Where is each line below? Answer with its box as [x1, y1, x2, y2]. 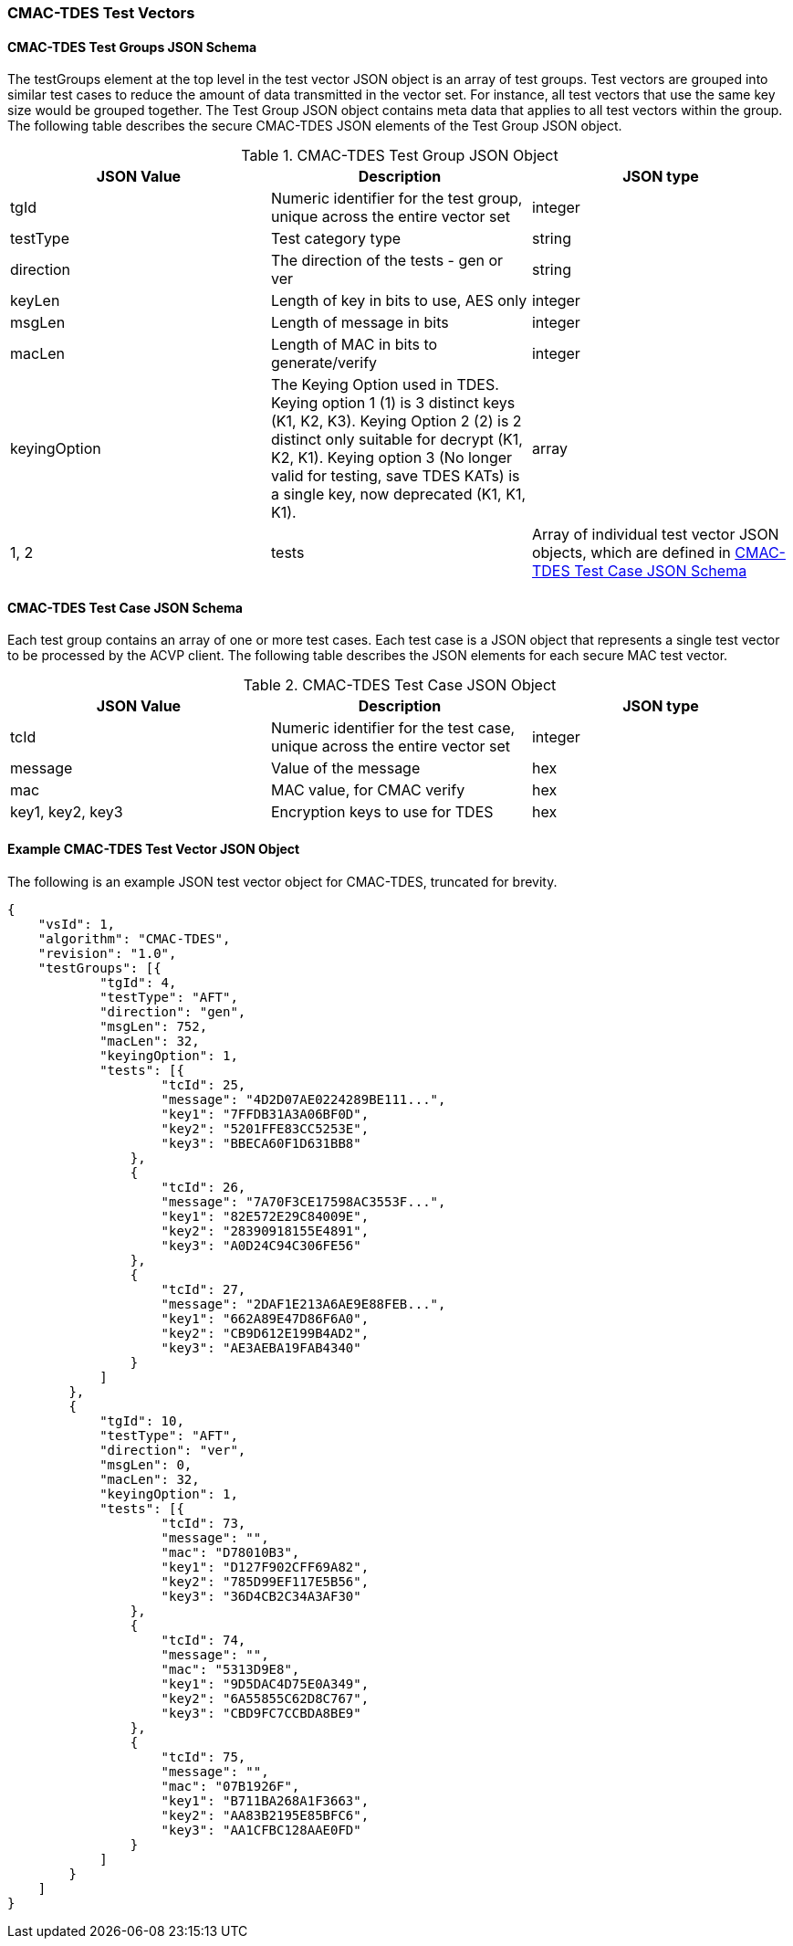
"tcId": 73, [161, 1515, 246, 1531]
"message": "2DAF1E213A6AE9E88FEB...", [161, 1296, 446, 1311]
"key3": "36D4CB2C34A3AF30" [161, 1588, 361, 1604]
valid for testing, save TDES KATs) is [270, 467, 520, 486]
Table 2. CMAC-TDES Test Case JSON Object [243, 676, 557, 695]
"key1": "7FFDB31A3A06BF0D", [161, 1106, 370, 1121]
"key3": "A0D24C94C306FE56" [161, 1237, 361, 1253]
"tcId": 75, [161, 1749, 246, 1764]
